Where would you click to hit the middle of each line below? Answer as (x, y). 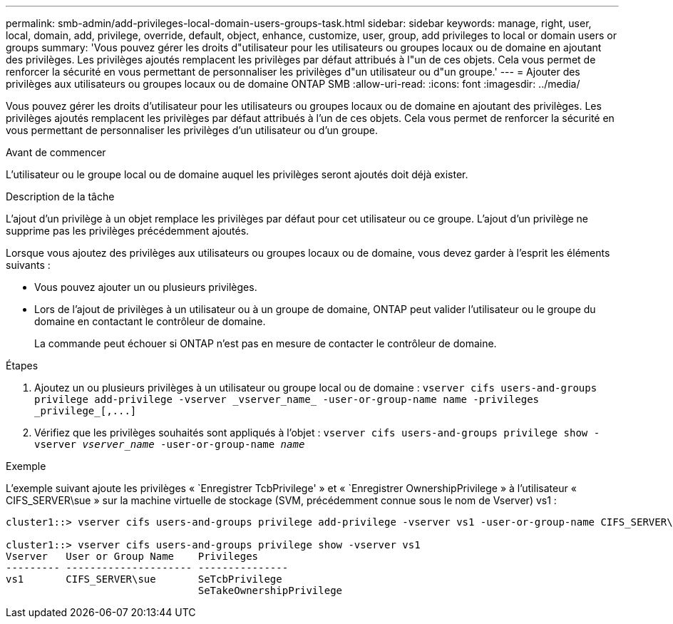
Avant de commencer (56, 152)
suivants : (28, 265)
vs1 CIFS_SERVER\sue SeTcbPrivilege (144, 579)
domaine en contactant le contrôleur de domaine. (150, 321)
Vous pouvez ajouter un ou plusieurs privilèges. (146, 287)
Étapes (22, 365)
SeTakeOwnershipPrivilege (270, 590)
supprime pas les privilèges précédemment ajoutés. (128, 231)
